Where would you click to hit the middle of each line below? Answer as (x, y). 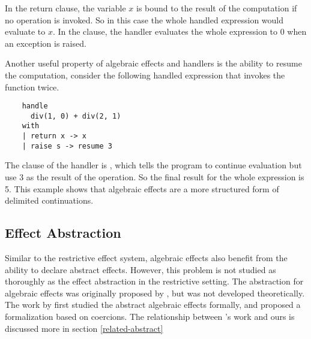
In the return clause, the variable (65, 8)
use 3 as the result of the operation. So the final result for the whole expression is (155, 177)
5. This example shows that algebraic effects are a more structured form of (142, 188)
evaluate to (25, 31)
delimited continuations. (49, 200)
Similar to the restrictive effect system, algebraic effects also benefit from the (146, 258)
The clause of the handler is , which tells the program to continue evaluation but (153, 165)
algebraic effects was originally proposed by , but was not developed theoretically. (155, 293)
